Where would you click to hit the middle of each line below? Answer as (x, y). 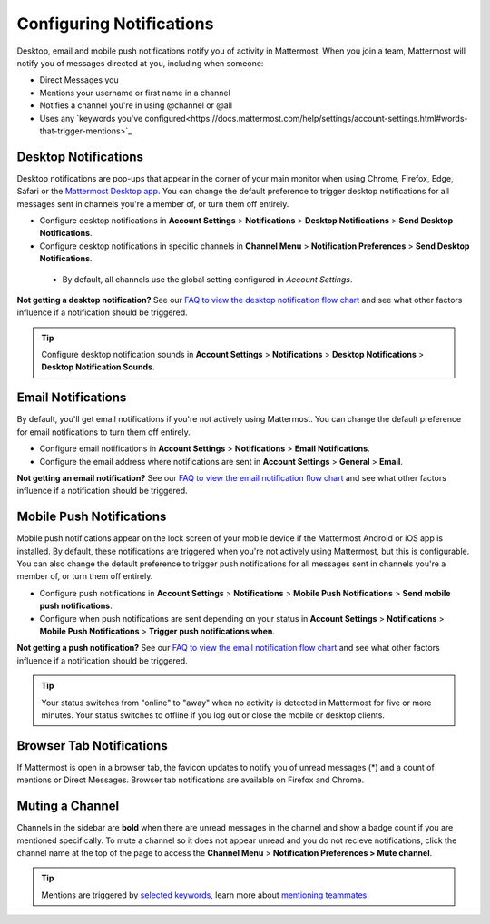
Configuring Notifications (115, 24)
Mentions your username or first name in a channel (135, 93)
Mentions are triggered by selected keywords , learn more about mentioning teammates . (205, 895)
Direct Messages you (79, 80)
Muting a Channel (68, 806)
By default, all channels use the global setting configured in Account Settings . (207, 279)
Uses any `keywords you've (91, 118)
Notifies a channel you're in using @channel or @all (136, 105)
